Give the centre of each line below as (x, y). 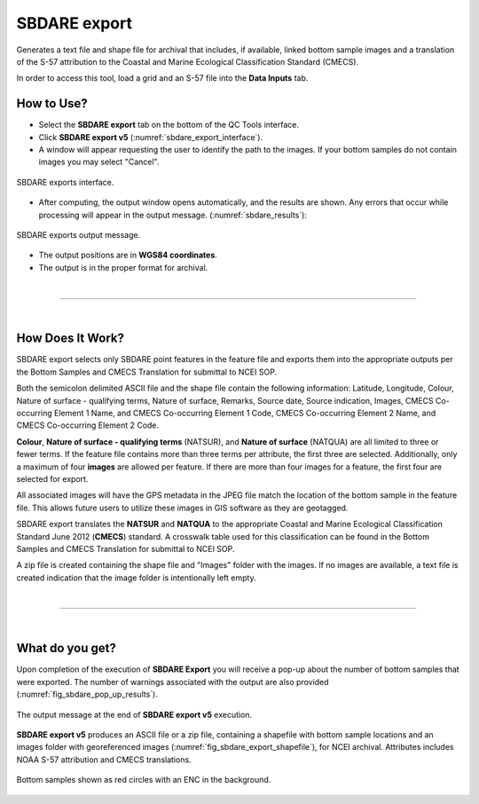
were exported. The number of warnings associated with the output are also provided (173, 682)
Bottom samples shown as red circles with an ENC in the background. (144, 780)
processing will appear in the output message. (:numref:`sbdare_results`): (173, 215)
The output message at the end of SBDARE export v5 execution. (134, 714)
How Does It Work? (70, 339)
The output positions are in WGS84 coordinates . (128, 255)
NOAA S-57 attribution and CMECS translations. (104, 760)
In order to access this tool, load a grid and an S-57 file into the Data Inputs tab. (162, 78)
